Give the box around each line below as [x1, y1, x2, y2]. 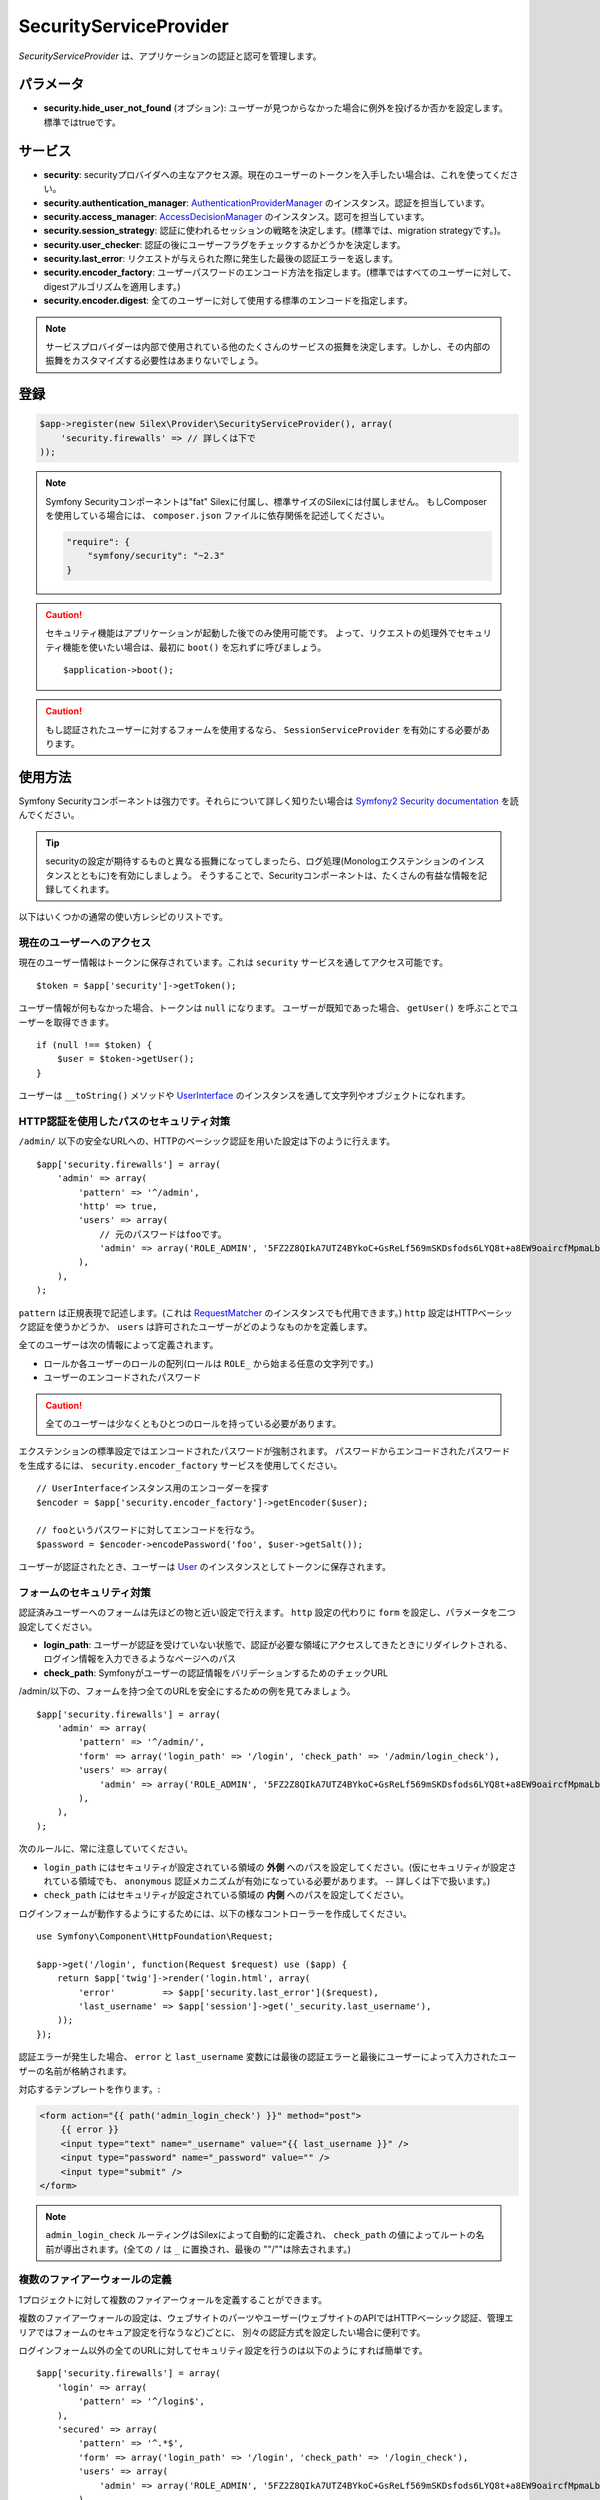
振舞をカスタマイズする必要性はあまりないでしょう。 [45, 355, 264, 367]
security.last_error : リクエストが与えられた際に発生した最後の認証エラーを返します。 [43, 253, 399, 265]
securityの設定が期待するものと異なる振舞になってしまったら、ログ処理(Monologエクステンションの [45, 855, 459, 867]
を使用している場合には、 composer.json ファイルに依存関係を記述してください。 [45, 509, 390, 521]
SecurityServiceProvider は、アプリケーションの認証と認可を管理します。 [18, 50, 322, 62]
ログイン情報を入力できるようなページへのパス [43, 1653, 237, 1665]
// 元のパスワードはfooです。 [99, 1228, 227, 1240]
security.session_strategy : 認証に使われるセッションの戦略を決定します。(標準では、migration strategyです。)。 [43, 225, 507, 237]
